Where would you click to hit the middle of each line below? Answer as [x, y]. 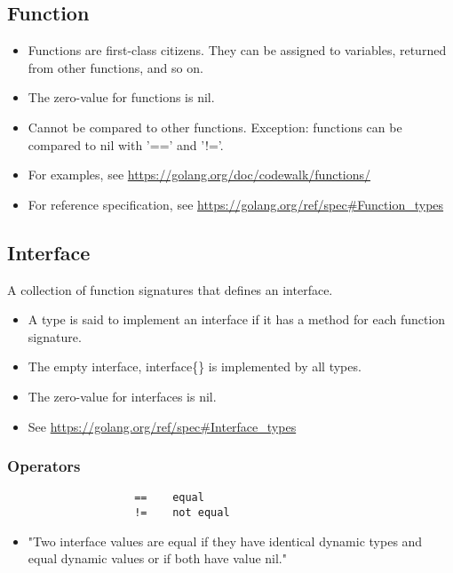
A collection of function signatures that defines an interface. [170, 289]
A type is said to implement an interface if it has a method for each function [237, 319]
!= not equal [182, 513]
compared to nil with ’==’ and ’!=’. [126, 144]
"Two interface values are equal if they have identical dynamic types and [225, 541]
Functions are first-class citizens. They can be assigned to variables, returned [237, 50]
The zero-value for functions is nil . [121, 97]
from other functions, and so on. [115, 67]
